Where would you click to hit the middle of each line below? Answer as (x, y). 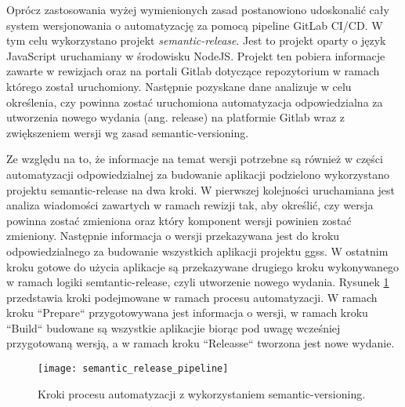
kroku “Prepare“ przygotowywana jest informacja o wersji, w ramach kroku (187, 313)
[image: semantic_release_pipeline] (133, 369)
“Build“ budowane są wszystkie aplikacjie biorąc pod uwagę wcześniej (174, 327)
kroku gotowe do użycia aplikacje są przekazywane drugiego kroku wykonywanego (203, 266)
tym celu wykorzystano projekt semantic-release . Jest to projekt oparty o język (196, 40)
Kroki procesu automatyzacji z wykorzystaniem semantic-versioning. (202, 393)
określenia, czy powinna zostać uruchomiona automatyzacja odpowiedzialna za (195, 102)
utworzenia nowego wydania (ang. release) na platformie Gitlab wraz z (175, 117)
